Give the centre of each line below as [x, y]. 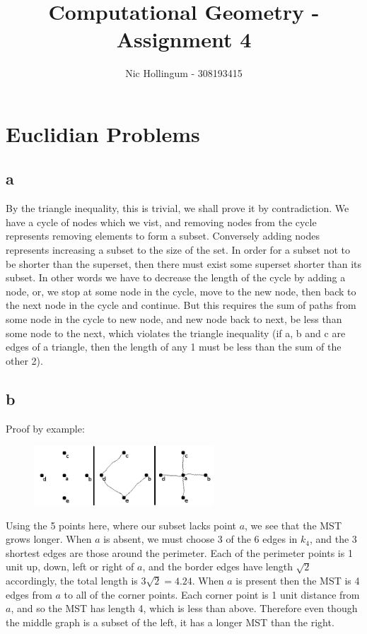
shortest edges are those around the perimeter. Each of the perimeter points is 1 [179, 552]
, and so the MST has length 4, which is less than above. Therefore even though [184, 608]
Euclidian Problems [103, 133]
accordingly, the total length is [72, 580]
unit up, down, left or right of [70, 567]
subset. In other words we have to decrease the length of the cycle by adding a [176, 277]
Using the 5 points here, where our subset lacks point [121, 525]
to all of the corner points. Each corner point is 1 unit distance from [212, 594]
